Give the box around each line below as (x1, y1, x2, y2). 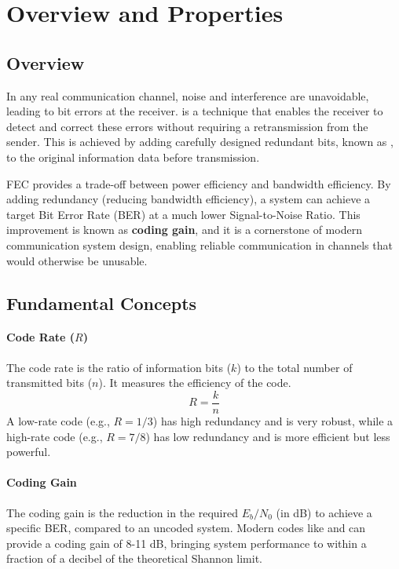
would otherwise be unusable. (6, 252, 148, 268)
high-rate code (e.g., (6, 428, 103, 444)
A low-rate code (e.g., (6, 412, 110, 429)
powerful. (6, 443, 51, 460)
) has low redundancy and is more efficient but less (145, 428, 390, 444)
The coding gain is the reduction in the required (6, 504, 238, 520)
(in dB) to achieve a (276, 504, 372, 520)
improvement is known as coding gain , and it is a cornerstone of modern (6, 221, 362, 238)
